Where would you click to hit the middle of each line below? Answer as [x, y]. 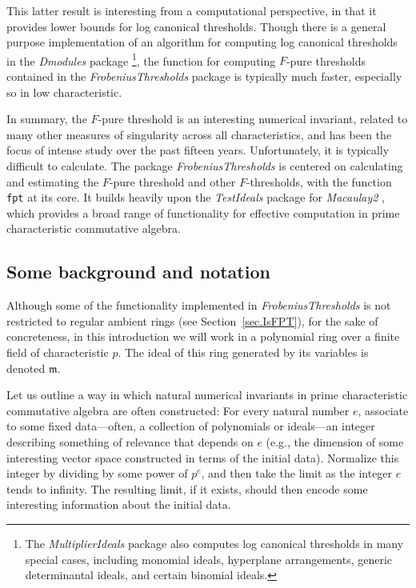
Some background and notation [138, 272]
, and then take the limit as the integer [297, 473]
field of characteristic [58, 352]
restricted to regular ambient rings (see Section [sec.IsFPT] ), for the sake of [192, 320]
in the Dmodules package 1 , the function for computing [141, 59]
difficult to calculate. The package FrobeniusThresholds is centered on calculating [205, 166]
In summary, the [47, 119]
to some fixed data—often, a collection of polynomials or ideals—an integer [191, 426]
